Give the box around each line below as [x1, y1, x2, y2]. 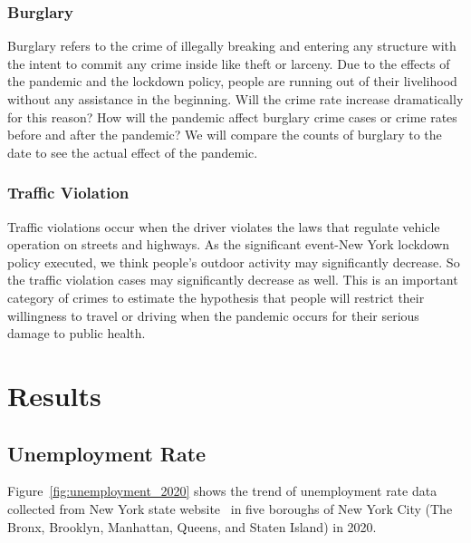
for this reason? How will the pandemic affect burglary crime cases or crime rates [7, 107, 457, 126]
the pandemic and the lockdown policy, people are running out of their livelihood [7, 72, 457, 91]
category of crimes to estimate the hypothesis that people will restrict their [7, 287, 425, 306]
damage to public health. [7, 324, 146, 343]
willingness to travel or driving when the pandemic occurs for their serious [7, 305, 419, 325]
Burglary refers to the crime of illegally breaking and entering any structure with [7, 36, 457, 55]
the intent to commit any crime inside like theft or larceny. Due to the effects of [7, 53, 450, 73]
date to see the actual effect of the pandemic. [7, 142, 258, 161]
